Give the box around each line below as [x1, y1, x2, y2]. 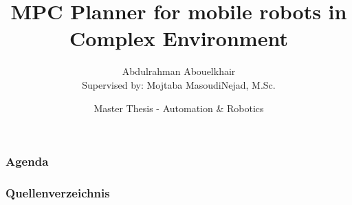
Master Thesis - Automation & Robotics [93, 100, 264, 115]
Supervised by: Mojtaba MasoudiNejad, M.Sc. [82, 77, 276, 91]
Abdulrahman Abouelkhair [122, 64, 236, 78]
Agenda [5, 153, 49, 170]
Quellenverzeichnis [5, 184, 110, 201]
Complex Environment [69, 24, 288, 52]
